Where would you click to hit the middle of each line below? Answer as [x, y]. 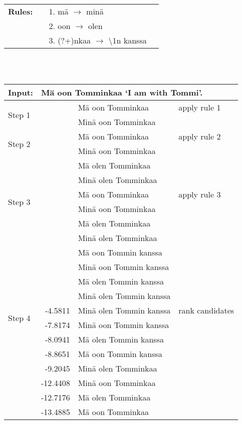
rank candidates [206, 310]
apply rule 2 [200, 136]
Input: [21, 92]
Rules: [21, 11]
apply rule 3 [200, 194]
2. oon [60, 26]
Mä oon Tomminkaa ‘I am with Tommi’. [122, 92]
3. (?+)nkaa [70, 40]
